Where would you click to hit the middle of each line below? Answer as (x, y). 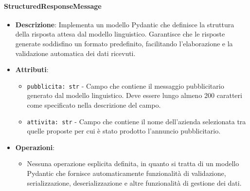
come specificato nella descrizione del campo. (94, 105)
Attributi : (32, 69)
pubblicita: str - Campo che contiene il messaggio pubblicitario (125, 86)
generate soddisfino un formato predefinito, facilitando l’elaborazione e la (124, 43)
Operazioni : (35, 147)
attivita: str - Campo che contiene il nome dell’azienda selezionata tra (136, 121)
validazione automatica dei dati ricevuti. (75, 53)
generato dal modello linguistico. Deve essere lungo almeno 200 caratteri (134, 95)
